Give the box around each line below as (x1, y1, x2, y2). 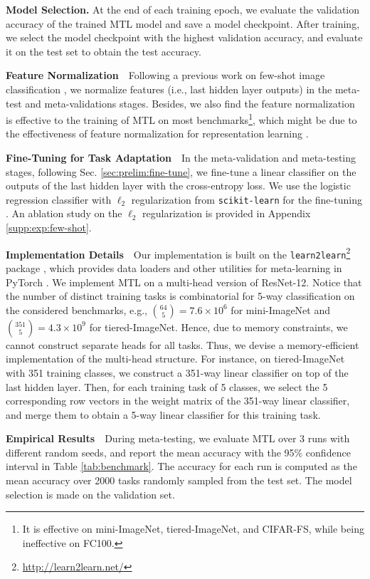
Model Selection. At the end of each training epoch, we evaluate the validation (6, 2, 360, 16)
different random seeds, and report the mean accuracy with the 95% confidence (6, 444, 351, 459)
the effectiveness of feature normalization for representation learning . (6, 126, 309, 141)
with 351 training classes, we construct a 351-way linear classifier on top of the (6, 365, 349, 380)
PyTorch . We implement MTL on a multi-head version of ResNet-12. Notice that (6, 274, 362, 289)
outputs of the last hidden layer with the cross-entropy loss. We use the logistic (6, 178, 351, 193)
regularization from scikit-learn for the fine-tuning (131, 192, 362, 207)
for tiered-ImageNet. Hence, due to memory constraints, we (89, 319, 348, 334)
